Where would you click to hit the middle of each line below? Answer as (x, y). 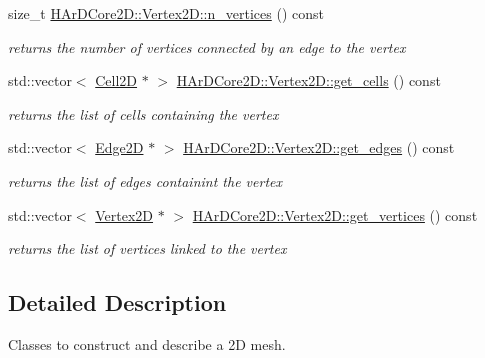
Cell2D (116, 80)
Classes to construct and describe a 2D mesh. (147, 343)
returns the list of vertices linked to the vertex (147, 248)
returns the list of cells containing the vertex (143, 113)
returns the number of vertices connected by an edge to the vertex (207, 46)
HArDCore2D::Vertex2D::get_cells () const (308, 80)
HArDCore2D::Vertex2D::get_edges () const (319, 147)
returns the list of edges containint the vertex (145, 180)
